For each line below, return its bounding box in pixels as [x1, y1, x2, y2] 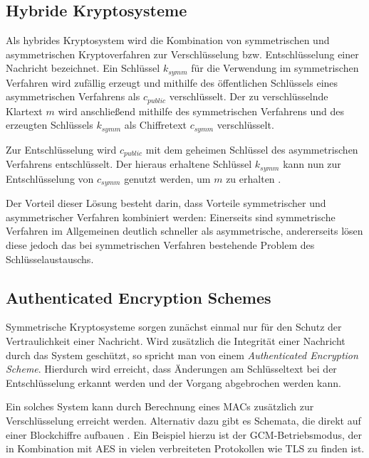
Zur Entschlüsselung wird [6, 142, 117, 156]
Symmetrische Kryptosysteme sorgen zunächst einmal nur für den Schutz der [6, 319, 342, 334]
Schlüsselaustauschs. [6, 251, 94, 266]
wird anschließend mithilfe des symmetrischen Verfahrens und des [58, 103, 344, 118]
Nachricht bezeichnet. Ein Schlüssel [6, 60, 160, 75]
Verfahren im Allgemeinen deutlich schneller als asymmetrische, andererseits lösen [6, 223, 363, 238]
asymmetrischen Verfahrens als [6, 89, 140, 104]
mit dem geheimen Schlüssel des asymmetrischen [145, 142, 358, 156]
